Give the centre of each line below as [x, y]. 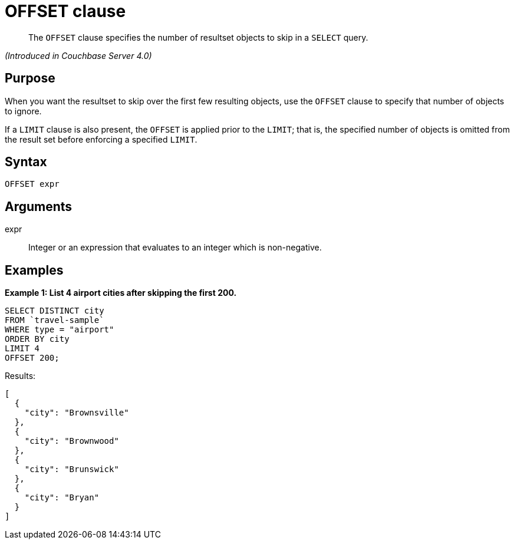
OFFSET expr [32, 184]
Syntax [26, 162]
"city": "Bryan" [62, 498]
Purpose [30, 78]
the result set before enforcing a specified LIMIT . [101, 139]
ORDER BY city [37, 339]
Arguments [39, 206]
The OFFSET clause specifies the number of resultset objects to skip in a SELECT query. [198, 37]
